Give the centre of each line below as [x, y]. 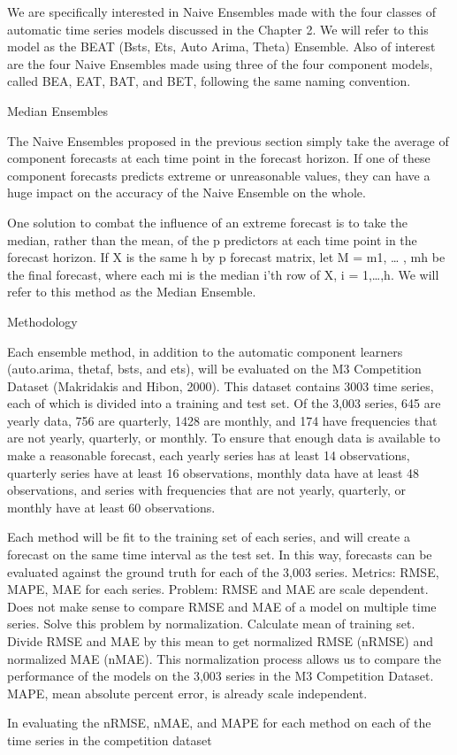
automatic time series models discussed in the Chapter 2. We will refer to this [218, 29]
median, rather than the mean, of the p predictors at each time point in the [212, 239]
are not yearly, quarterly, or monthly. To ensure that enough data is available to [224, 438]
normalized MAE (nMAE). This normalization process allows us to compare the [224, 658]
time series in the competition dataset [110, 740]
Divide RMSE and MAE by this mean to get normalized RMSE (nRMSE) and [221, 641]
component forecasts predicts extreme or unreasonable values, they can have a [219, 175]
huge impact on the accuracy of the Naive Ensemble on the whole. [187, 193]
